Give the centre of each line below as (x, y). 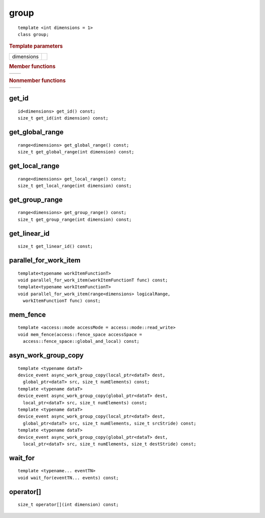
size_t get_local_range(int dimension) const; (75, 185)
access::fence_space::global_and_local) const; (81, 341)
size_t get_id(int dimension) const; (63, 118)
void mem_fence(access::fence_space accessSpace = (80, 334)
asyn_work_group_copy (46, 355)
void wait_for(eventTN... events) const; (68, 478)
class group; (33, 34)
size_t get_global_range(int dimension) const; (76, 152)
